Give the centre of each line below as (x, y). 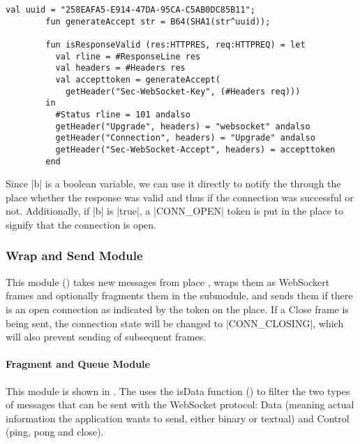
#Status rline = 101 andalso (123, 114)
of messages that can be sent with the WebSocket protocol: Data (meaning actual (180, 404)
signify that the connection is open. (81, 224)
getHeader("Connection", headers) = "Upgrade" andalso (185, 138)
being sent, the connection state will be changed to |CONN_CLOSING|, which (175, 323)
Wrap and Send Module (74, 256)
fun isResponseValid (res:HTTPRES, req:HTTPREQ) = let (175, 44)
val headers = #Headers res (120, 68)
